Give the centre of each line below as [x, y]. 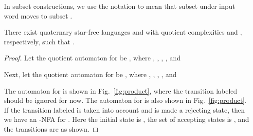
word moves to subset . [38, 15]
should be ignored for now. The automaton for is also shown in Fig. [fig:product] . [125, 100]
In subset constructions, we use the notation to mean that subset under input [120, 6]
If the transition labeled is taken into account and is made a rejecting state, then [125, 109]
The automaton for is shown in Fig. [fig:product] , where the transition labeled [121, 90]
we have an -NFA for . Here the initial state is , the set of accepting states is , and [126, 119]
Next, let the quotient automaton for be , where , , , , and [90, 74]
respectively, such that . [39, 41]
